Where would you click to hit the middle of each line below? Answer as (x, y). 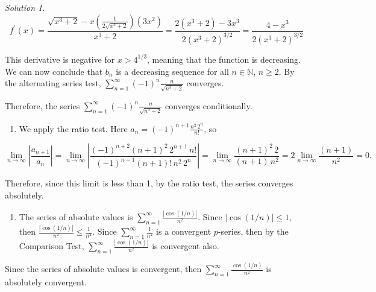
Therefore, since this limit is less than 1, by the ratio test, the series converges (149, 183)
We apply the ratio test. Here (73, 128)
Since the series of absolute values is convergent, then (103, 269)
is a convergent (184, 231)
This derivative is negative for (60, 59)
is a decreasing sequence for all (172, 71)
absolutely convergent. (46, 282)
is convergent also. (186, 246)
